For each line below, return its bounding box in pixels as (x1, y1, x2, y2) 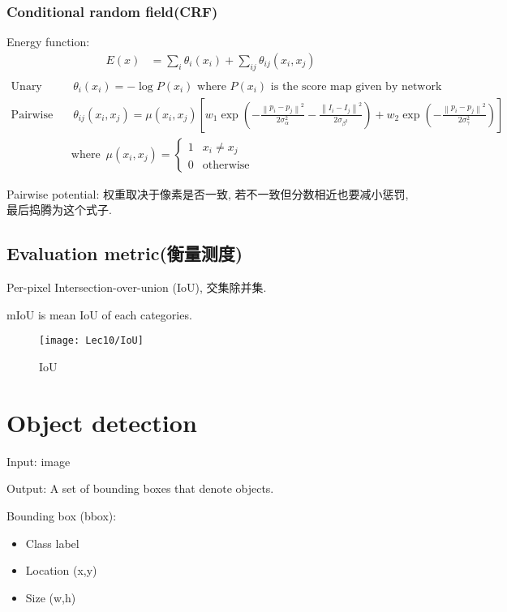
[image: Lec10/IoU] (39, 335, 144, 347)
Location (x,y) (25, 562, 97, 579)
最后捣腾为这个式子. (6, 201, 112, 218)
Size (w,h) (25, 588, 76, 606)
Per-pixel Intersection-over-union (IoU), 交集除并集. (6, 279, 267, 296)
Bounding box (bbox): (6, 507, 117, 524)
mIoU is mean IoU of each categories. (6, 306, 192, 323)
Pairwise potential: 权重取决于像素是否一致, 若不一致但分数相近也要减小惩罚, (6, 185, 409, 202)
